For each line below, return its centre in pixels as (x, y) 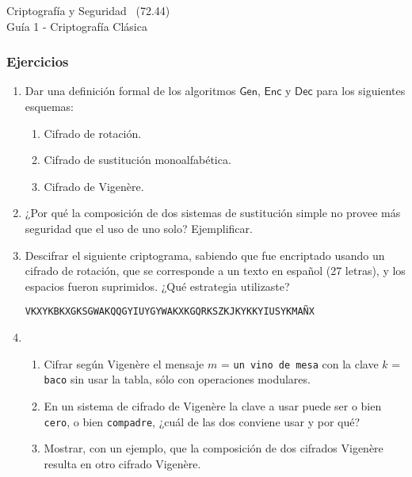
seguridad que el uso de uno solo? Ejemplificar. (139, 228)
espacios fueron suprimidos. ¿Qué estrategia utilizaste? (157, 286)
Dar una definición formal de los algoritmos (130, 91)
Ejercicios (38, 61)
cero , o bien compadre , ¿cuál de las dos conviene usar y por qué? (202, 421)
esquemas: (49, 106)
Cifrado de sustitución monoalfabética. (137, 160)
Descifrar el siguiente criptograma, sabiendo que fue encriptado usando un (205, 255)
